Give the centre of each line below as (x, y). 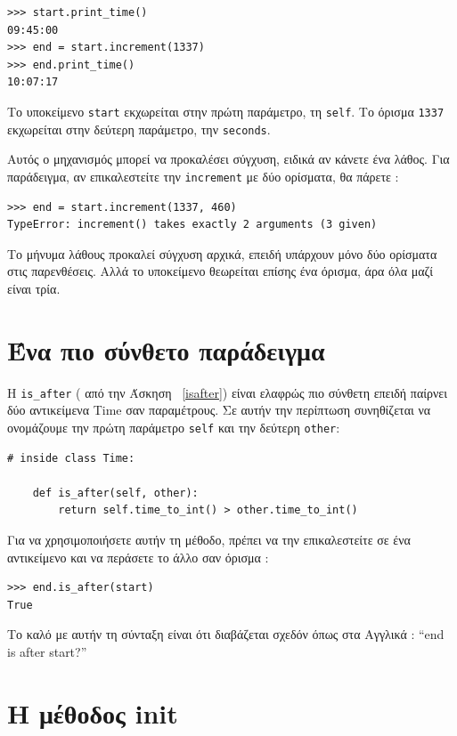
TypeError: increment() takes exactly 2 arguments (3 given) (192, 225)
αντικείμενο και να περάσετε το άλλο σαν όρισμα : (138, 557)
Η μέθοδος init (93, 712)
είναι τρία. (34, 288)
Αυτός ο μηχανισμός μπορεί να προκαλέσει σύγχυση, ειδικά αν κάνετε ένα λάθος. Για (228, 159)
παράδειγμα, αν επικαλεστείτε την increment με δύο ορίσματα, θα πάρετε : (203, 176)
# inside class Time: (71, 458)
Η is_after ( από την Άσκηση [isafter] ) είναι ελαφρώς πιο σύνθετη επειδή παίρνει (227, 392)
